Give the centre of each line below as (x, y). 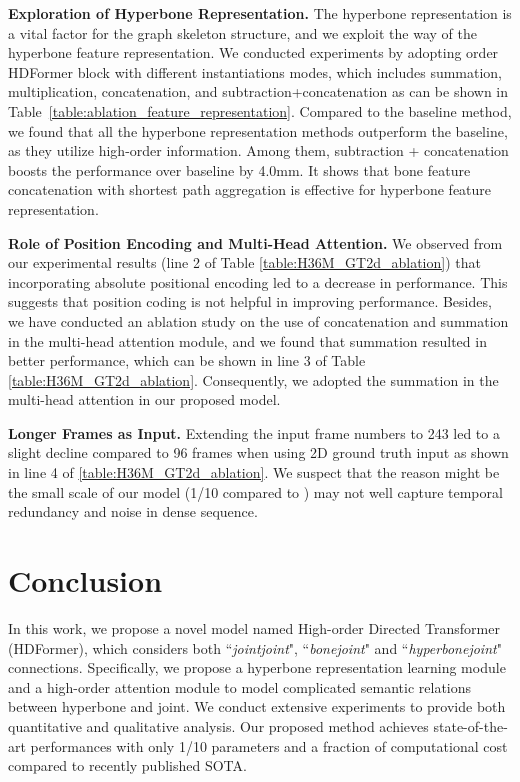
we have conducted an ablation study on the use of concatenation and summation (258, 320)
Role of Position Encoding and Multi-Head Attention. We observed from (255, 242)
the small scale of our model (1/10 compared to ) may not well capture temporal (255, 491)
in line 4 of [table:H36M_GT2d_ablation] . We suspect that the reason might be (254, 472)
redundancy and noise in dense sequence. (133, 511)
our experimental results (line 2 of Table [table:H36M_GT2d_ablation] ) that (244, 262)
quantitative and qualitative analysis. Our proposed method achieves (218, 725)
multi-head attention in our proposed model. (144, 399)
